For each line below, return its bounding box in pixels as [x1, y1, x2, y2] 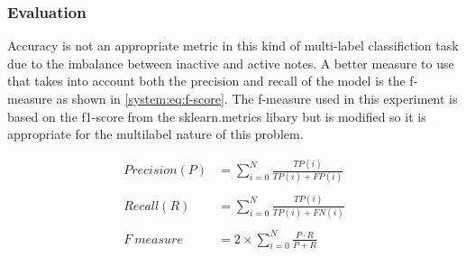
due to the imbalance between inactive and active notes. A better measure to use [7, 53, 454, 72]
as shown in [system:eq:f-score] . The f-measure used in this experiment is [56, 89, 458, 107]
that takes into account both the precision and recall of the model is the [7, 71, 406, 90]
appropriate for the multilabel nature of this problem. [7, 124, 304, 143]
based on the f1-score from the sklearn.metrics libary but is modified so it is [7, 106, 426, 125]
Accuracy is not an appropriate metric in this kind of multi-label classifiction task [7, 36, 459, 55]
